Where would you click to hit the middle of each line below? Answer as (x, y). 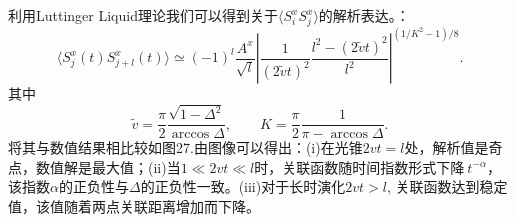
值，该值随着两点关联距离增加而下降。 (134, 205)
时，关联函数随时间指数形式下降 (359, 166)
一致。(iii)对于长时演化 (271, 186)
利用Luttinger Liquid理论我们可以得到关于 (143, 15)
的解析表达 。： (364, 15)
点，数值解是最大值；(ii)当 (94, 166)
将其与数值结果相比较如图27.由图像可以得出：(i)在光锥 (185, 147)
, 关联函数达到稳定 (447, 186)
